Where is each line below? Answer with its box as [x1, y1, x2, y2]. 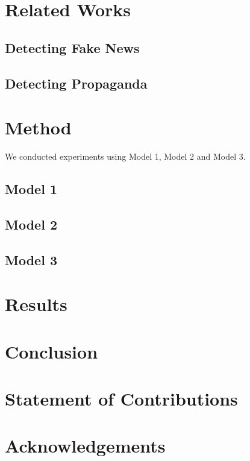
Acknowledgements [5, 433, 166, 458]
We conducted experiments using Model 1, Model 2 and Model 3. [5, 150, 246, 163]
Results [5, 292, 67, 316]
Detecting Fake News [5, 38, 140, 57]
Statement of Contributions [5, 386, 238, 410]
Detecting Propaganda [5, 74, 148, 92]
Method [5, 115, 72, 140]
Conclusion [5, 339, 98, 363]
